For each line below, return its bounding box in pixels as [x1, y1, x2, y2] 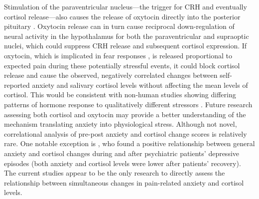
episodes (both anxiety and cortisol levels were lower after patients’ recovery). [4, 158, 241, 168]
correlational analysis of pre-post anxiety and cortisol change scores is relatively [4, 128, 247, 139]
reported [4, 79, 30, 90]
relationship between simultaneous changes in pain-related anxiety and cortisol [4, 177, 244, 188]
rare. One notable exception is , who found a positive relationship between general [4, 138, 255, 149]
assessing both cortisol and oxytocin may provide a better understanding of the [4, 109, 246, 119]
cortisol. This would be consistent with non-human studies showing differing [4, 89, 236, 100]
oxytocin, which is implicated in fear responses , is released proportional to [4, 50, 232, 60]
